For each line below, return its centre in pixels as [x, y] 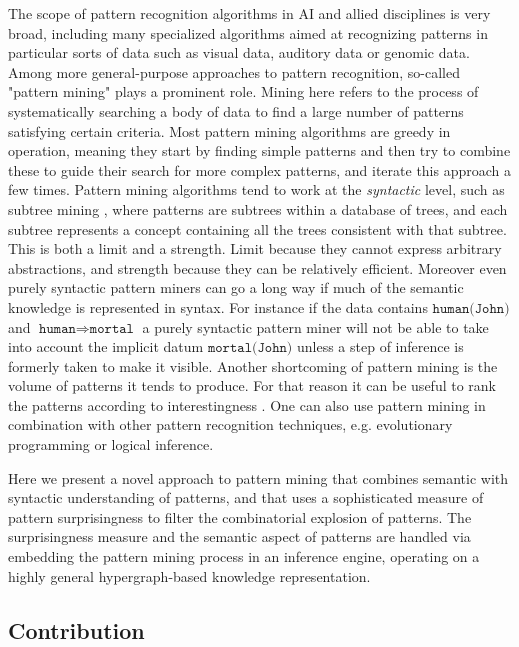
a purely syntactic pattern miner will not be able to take [315, 326]
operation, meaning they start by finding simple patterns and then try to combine [259, 150]
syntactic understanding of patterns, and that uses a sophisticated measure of [246, 497]
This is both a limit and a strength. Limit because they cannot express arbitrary [255, 248]
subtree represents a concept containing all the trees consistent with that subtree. [257, 228]
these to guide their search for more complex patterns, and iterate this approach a [260, 169]
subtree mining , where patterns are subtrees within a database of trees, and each [258, 208]
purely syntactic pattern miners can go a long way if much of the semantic [236, 287]
